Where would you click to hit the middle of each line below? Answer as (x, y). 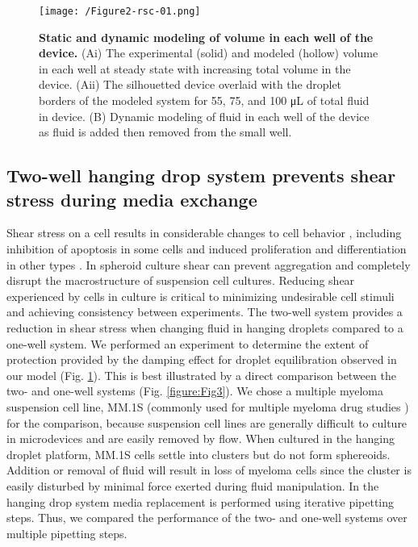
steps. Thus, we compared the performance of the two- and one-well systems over (207, 518)
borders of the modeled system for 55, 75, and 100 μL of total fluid (204, 100)
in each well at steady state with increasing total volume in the (195, 68)
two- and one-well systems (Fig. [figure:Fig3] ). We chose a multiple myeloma (195, 391)
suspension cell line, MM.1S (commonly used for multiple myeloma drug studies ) (208, 406)
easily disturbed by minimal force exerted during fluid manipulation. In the (193, 485)
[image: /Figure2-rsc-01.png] (120, 11)
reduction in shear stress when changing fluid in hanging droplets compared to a (205, 327)
